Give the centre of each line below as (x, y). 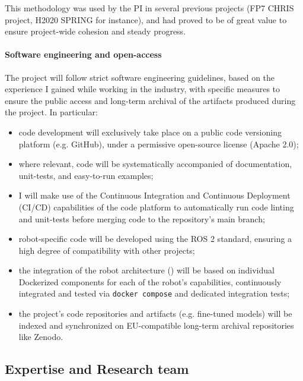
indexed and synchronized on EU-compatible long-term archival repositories (156, 325)
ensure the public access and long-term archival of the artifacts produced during (150, 100)
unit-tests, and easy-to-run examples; (86, 175)
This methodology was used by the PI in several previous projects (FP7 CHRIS (149, 8)
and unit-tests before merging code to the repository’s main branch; (142, 218)
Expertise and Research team (97, 369)
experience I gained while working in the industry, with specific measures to (143, 89)
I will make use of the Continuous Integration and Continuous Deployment (154, 195)
